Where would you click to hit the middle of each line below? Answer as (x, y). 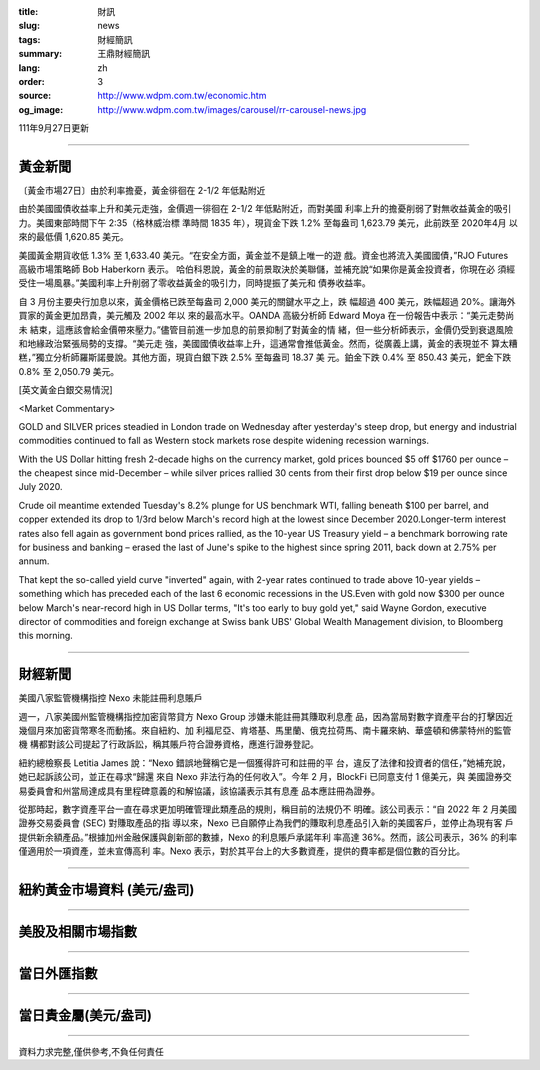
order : (31, 81)
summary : (40, 54)
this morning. (46, 636)
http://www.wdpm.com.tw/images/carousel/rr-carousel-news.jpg (232, 109)
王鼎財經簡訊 (123, 54)
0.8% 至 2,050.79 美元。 (69, 371)
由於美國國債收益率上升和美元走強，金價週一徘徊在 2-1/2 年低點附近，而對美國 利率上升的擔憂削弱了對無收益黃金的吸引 (265, 209)
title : (28, 11)
